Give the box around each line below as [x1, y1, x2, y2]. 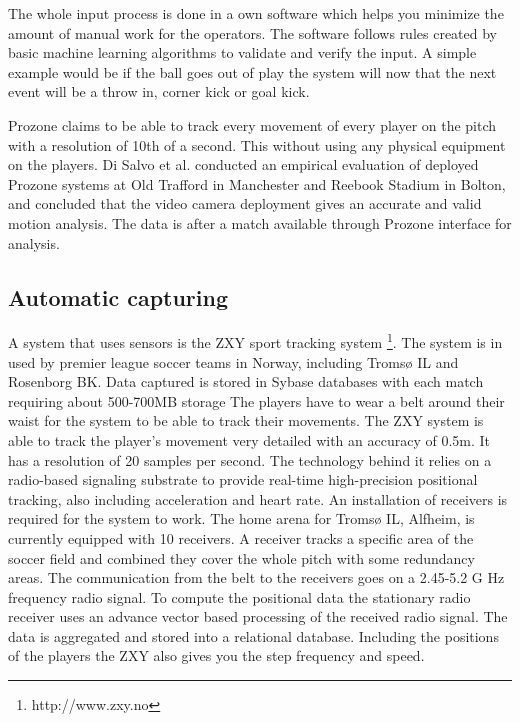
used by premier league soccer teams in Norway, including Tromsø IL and [8, 351, 459, 372]
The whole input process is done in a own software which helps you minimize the [8, 3, 504, 23]
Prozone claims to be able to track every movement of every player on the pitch [8, 114, 497, 135]
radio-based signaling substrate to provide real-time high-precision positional [8, 469, 478, 490]
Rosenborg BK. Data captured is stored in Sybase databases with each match [8, 371, 484, 392]
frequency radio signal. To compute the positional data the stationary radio [8, 586, 471, 607]
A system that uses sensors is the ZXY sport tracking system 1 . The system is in [8, 329, 503, 352]
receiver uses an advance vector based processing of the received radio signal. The [8, 606, 508, 627]
